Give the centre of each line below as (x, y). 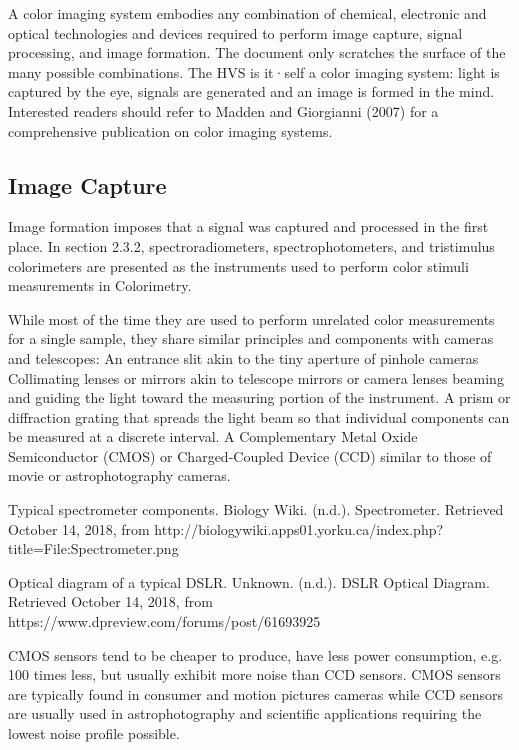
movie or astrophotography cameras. (119, 475)
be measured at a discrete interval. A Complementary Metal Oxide (213, 436)
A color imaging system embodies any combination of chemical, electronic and (247, 13)
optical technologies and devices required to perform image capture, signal (235, 32)
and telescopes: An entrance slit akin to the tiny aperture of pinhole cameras (243, 357)
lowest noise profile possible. (94, 733)
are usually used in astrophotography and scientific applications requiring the (245, 713)
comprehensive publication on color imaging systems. (170, 130)
